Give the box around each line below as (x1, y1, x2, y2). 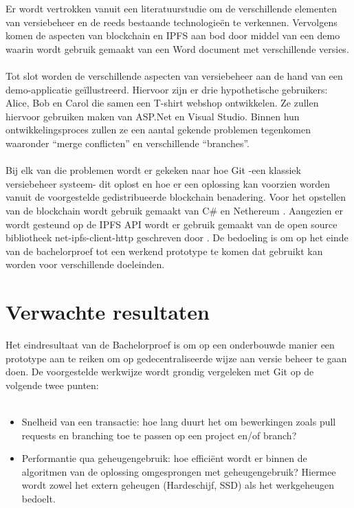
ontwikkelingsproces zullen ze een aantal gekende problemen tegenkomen (5, 122, 311, 137)
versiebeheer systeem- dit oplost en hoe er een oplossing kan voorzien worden (5, 176, 330, 190)
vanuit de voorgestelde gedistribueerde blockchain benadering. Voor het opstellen (5, 190, 346, 204)
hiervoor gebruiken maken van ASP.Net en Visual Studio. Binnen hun (5, 109, 300, 123)
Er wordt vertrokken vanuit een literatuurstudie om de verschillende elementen (5, 1, 338, 15)
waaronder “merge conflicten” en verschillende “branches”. (5, 135, 250, 150)
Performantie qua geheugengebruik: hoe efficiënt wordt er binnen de (21, 451, 307, 465)
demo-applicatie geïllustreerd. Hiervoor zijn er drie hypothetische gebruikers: (5, 82, 328, 96)
